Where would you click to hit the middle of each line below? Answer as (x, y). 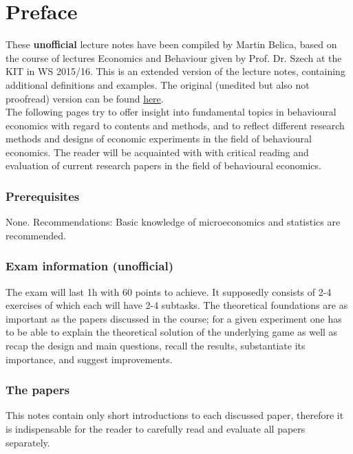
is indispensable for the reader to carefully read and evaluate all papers (156, 429)
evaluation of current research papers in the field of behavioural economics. (163, 165)
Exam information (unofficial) (89, 266)
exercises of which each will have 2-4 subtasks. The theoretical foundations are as (177, 305)
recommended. (36, 235)
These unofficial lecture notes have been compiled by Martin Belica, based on (171, 44)
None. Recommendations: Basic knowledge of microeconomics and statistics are (173, 222)
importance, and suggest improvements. (89, 359)
